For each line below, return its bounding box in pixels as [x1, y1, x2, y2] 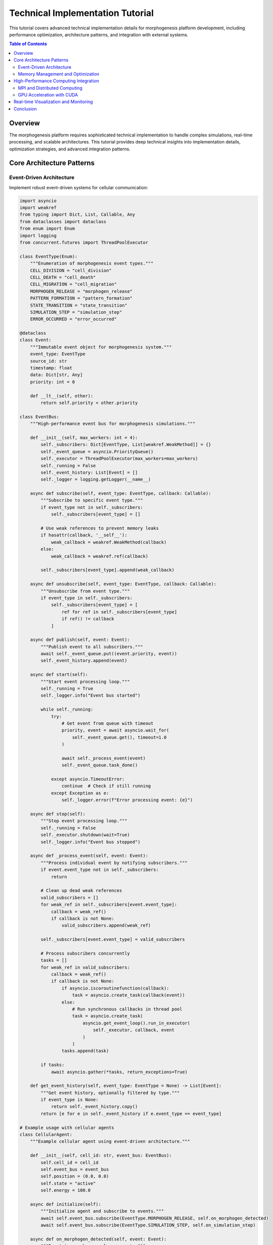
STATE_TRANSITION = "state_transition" [30, 302, 128, 308]
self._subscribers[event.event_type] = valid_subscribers [40, 937, 185, 942]
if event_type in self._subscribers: [40, 595, 133, 601]
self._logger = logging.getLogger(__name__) [40, 477, 151, 483]
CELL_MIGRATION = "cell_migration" [30, 281, 117, 287]
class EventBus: [19, 414, 60, 419]
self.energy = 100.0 [40, 1188, 91, 1193]
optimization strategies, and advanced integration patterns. [9, 146, 131, 152]
